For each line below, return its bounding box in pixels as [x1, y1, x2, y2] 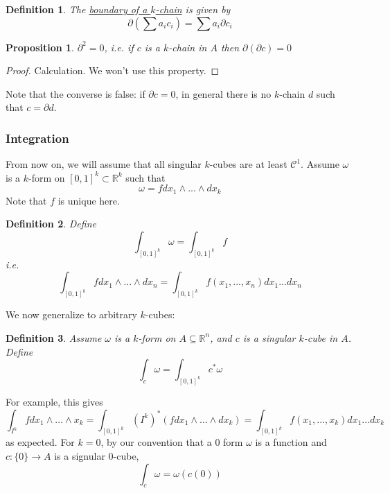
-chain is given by [155, 2, 231, 16]
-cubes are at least [209, 157, 287, 171]
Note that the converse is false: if [6, 86, 145, 101]
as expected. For [6, 435, 75, 449]
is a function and [255, 435, 327, 449]
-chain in [168, 40, 207, 54]
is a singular [242, 330, 296, 345]
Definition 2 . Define [6, 216, 96, 231]
